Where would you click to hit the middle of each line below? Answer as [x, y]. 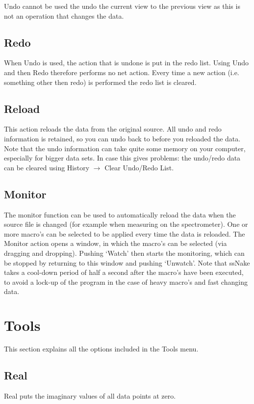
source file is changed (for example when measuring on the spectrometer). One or [126, 224]
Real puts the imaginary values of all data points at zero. [90, 395]
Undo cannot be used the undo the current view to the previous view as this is [122, 6]
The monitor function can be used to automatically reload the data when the [120, 214]
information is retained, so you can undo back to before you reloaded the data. [122, 138]
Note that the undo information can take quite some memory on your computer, [125, 148]
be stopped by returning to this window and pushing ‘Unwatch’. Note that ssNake [127, 262]
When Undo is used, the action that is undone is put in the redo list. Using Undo [127, 63]
